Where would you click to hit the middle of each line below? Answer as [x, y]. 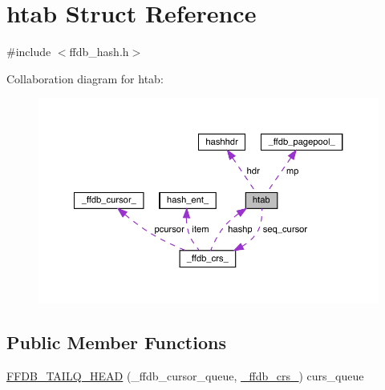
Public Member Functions [116, 342]
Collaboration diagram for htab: [85, 78]
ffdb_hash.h [99, 52]
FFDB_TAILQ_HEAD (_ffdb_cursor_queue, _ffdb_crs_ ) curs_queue [185, 375]
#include [29, 52]
